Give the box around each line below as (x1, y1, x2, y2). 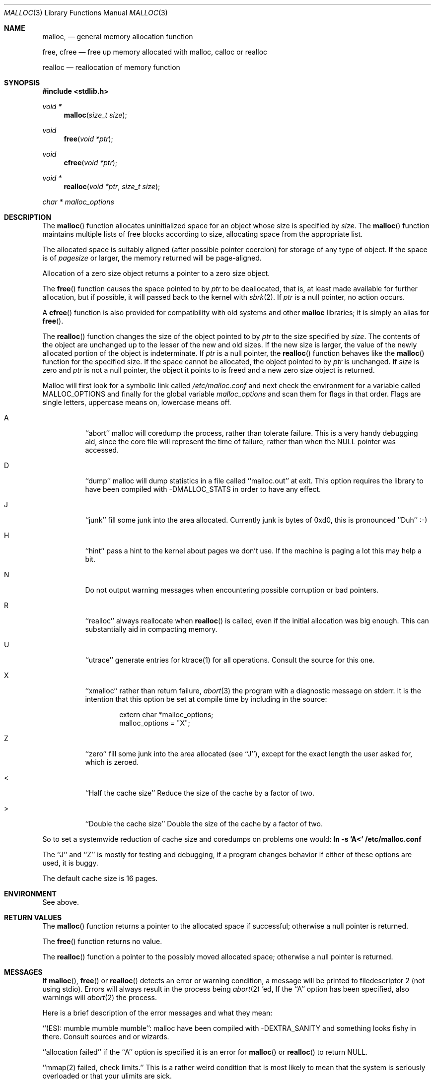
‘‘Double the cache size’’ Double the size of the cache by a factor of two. (85, 819, 323, 828)
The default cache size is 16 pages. (42, 874, 158, 882)
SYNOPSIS (4, 78, 40, 87)
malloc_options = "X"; (119, 719, 190, 727)
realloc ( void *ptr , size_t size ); (64, 182, 160, 191)
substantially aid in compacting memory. (85, 625, 217, 633)
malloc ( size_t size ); (64, 111, 127, 119)
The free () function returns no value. (42, 937, 162, 946)
